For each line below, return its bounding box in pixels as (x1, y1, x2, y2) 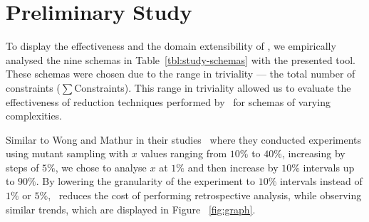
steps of (6, 159, 39, 174)
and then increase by (187, 159, 279, 174)
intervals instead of (279, 174, 363, 189)
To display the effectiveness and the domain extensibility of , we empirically (6, 38, 336, 53)
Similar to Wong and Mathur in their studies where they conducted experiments (6, 132, 362, 147)
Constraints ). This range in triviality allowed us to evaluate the (74, 80, 351, 95)
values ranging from (140, 146, 227, 161)
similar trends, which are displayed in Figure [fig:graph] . (6, 201, 256, 216)
